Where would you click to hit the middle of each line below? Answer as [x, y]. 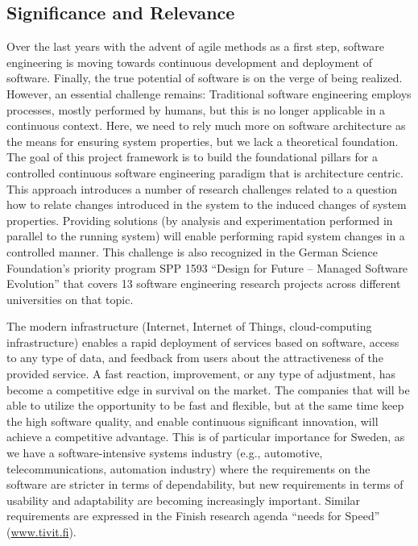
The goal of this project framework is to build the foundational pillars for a [192, 157]
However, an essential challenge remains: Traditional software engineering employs [209, 93]
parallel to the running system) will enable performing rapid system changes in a [206, 236]
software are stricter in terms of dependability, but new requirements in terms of [205, 484]
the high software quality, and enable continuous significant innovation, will [192, 421]
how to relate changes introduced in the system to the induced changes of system [207, 204]
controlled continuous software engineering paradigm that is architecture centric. [205, 172]
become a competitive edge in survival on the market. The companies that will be [208, 389]
